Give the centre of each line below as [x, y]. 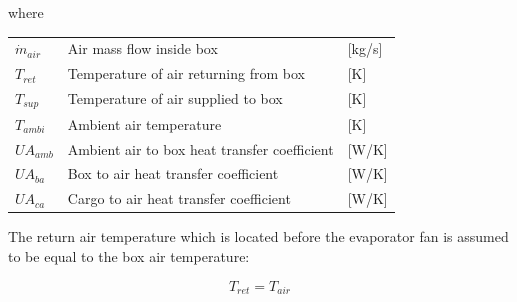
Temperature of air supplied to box [175, 98]
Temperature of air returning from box [186, 73]
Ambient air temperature [144, 123]
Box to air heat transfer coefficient [173, 173]
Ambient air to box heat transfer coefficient [200, 148]
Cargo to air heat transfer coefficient [179, 198]
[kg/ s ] [365, 48]
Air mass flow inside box [142, 48]
